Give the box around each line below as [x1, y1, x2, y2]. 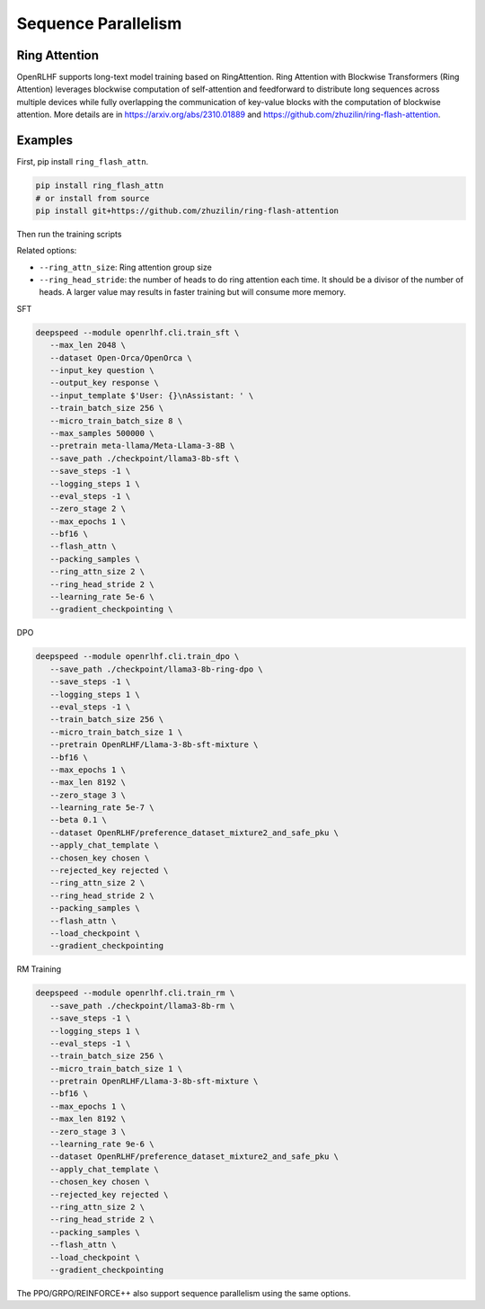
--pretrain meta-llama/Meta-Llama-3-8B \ [49, 441, 235, 451]
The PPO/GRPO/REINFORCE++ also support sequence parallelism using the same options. [16, 1287, 351, 1298]
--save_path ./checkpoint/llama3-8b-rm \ [49, 1001, 235, 1011]
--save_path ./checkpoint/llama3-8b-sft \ [49, 453, 240, 463]
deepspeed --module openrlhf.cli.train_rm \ [35, 988, 235, 998]
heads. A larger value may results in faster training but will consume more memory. [39, 287, 347, 298]
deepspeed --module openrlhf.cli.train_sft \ [35, 327, 240, 337]
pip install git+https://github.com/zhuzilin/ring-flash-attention [35, 205, 339, 216]
